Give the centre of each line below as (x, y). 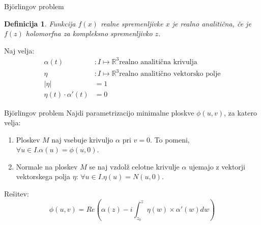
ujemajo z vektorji (217, 166)
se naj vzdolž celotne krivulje (134, 166)
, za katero (240, 112)
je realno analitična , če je (212, 23)
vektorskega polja (43, 176)
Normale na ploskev (47, 166)
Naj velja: (19, 50)
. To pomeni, (170, 139)
